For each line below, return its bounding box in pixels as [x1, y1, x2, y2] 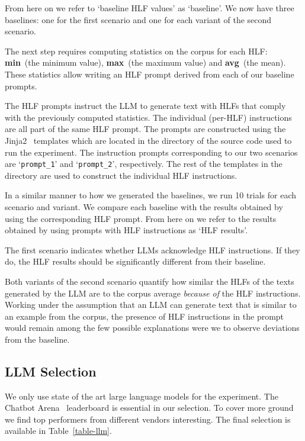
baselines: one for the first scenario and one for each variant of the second [5, 13, 272, 25]
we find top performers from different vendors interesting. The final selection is [5, 413, 291, 425]
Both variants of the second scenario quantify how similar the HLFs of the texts [5, 275, 294, 287]
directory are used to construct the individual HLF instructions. [5, 169, 237, 181]
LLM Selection [5, 362, 97, 380]
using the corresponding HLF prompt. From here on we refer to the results [5, 212, 277, 224]
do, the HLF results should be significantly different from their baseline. [5, 255, 266, 268]
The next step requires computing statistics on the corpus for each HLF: [5, 44, 268, 57]
